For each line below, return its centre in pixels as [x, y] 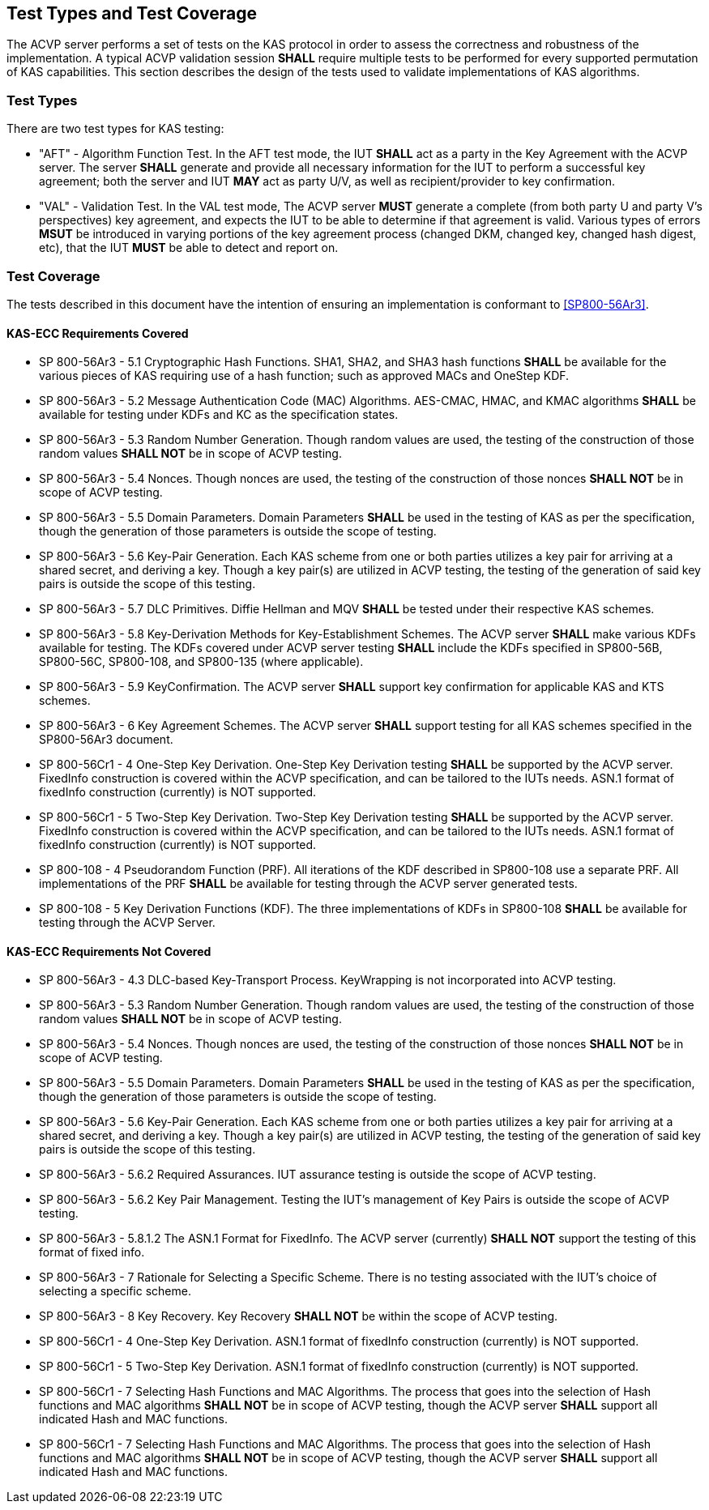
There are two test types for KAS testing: [115, 129]
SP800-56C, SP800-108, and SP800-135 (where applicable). [201, 662]
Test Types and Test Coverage [132, 13]
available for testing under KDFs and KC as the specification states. [219, 415]
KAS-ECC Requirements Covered [98, 333]
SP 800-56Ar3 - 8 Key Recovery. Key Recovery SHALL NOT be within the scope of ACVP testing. [299, 1316]
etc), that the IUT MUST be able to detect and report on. [189, 248]
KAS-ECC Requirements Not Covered [109, 951]
